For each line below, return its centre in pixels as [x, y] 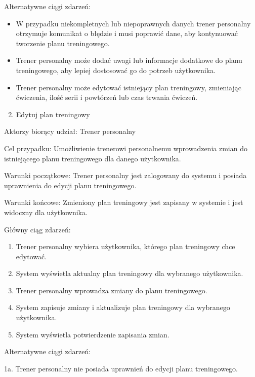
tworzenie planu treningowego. [63, 43]
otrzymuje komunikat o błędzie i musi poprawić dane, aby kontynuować [127, 33]
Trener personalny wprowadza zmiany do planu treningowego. [112, 290]
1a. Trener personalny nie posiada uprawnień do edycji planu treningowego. [121, 368]
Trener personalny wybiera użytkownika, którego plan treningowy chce [125, 246]
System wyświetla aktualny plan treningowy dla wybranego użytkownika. [130, 273]
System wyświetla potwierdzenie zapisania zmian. [93, 334]
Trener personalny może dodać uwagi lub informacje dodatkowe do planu [129, 60]
